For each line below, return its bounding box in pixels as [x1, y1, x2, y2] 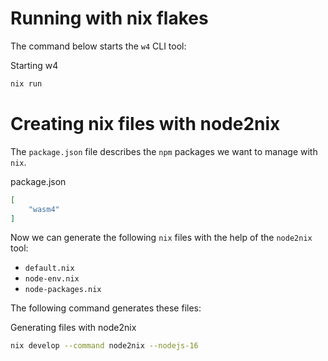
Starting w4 [10, 59, 59, 71]
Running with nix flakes [10, 7, 209, 30]
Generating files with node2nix [10, 322, 137, 334]
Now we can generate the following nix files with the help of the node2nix [10, 232, 313, 244]
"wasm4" [28, 204, 60, 214]
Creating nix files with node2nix [10, 113, 281, 135]
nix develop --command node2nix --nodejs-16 [10, 341, 199, 351]
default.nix [24, 263, 75, 274]
